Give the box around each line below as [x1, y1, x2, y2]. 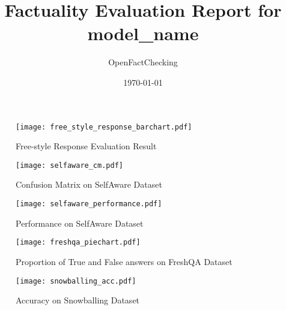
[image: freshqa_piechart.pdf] [16, 238, 141, 247]
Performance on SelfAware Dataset [16, 216, 144, 229]
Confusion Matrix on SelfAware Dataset [16, 178, 162, 191]
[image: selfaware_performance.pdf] [16, 200, 162, 208]
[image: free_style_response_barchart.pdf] [16, 122, 192, 131]
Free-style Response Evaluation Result [16, 140, 157, 152]
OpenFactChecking [108, 56, 178, 68]
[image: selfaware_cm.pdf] [16, 161, 123, 170]
